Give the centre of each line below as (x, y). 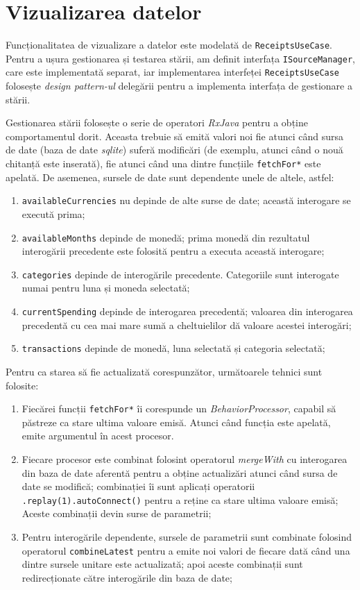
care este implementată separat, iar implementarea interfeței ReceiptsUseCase (173, 72)
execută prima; (53, 213)
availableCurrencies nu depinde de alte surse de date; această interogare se (186, 200)
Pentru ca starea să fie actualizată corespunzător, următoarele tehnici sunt (164, 371)
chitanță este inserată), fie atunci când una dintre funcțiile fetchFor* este (163, 163)
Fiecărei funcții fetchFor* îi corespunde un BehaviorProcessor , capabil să (179, 408)
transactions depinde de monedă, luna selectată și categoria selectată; (173, 348)
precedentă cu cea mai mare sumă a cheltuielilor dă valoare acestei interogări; (187, 324)
